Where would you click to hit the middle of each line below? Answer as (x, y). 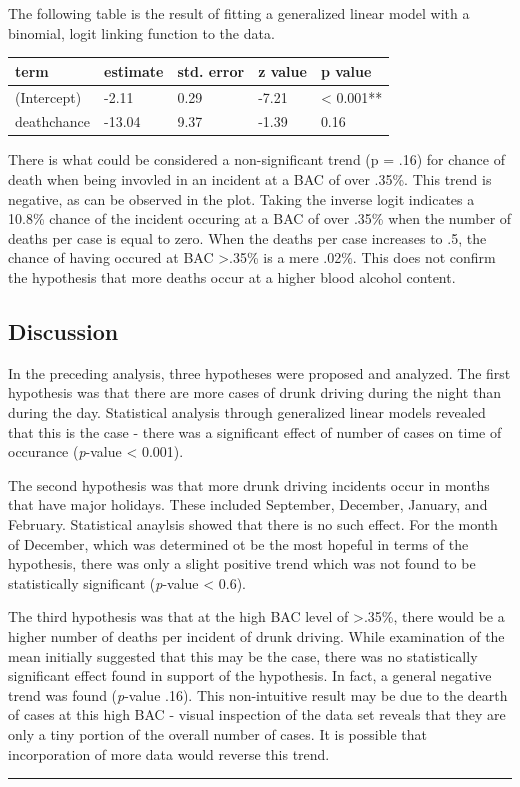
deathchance (53, 121)
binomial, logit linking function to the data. (141, 32)
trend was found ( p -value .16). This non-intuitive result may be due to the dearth (258, 694)
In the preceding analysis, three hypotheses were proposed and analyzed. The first (259, 372)
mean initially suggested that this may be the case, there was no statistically (243, 655)
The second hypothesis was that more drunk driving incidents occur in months (249, 484)
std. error (211, 70)
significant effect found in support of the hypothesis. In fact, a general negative (250, 675)
